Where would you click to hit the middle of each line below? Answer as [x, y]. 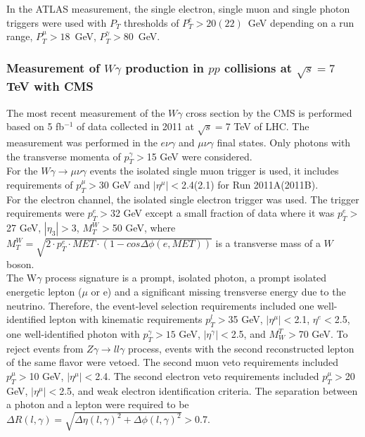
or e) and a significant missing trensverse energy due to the [218, 292]
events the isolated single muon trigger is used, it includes [214, 171]
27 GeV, [24, 228]
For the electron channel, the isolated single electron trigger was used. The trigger [183, 199]
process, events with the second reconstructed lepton [241, 348]
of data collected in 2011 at [135, 126]
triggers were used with [57, 22]
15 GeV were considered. [199, 156]
